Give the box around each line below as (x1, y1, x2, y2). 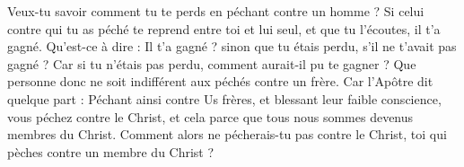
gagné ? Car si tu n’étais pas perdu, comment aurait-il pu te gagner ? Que (7, 54, 416, 73)
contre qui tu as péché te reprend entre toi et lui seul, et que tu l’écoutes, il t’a (7, 19, 441, 38)
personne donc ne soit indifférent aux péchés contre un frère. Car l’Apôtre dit (7, 72, 433, 91)
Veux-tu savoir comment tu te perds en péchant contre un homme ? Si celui (7, 2, 425, 20)
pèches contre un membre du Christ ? (7, 142, 214, 161)
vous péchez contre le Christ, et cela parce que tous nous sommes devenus (7, 107, 414, 126)
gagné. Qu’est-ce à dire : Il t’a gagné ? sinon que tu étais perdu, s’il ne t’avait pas (7, 37, 457, 56)
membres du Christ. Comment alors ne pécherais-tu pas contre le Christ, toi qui (7, 125, 447, 144)
